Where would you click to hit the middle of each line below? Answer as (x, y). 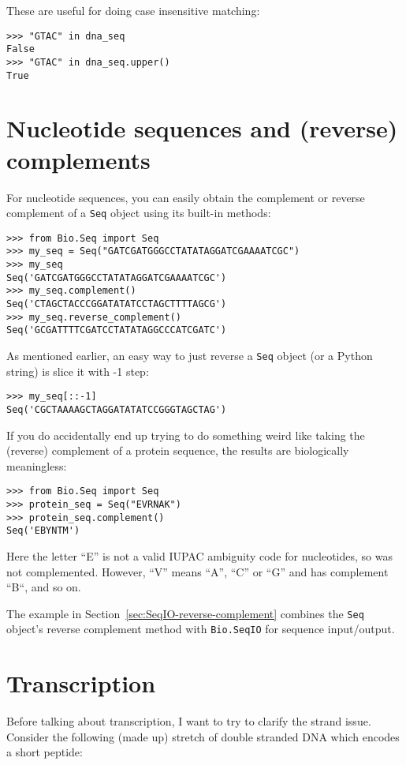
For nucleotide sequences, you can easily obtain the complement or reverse (186, 197)
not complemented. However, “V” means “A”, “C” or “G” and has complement (197, 571)
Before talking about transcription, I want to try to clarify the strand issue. (189, 721)
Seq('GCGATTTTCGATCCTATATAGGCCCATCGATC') (117, 330)
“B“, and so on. (44, 587)
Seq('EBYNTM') (43, 531)
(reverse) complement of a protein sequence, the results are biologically (178, 450)
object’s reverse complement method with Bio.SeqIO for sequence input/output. (201, 629)
